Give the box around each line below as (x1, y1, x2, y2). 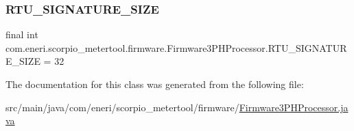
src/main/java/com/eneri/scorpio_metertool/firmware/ (5, 100, 239, 114)
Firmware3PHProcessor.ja (239, 100, 349, 114)
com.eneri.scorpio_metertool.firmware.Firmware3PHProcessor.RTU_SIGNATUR (5, 40, 347, 55)
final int (5, 27, 38, 42)
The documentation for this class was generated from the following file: (5, 77, 304, 91)
